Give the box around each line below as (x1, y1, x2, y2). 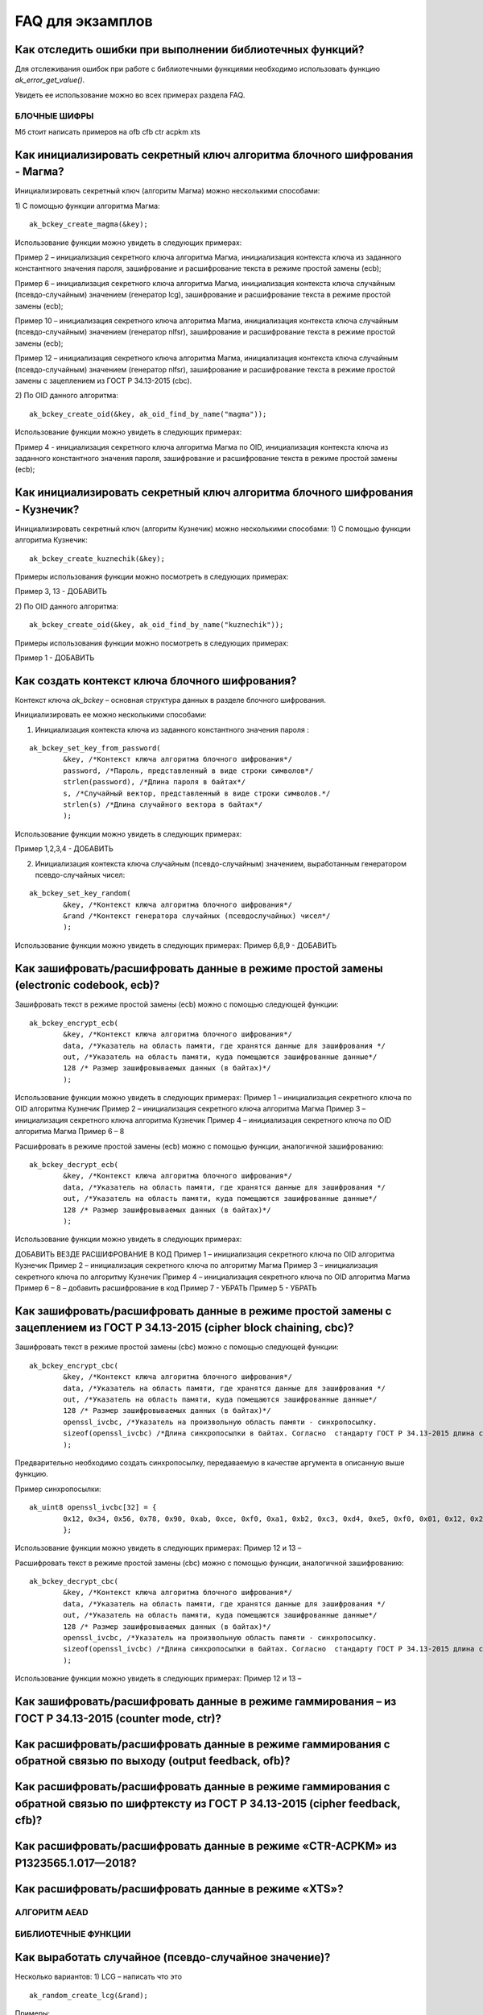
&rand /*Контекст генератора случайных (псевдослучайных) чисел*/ (63, 912, 331, 920)
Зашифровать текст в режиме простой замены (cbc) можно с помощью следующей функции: (14, 1342, 339, 1352)
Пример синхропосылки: (14, 1484, 101, 1494)
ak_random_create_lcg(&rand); (29, 1991, 149, 2000)
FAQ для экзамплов (14, 12, 153, 30)
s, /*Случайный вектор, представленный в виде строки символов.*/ (63, 788, 331, 798)
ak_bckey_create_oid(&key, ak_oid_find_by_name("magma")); (29, 409, 267, 418)
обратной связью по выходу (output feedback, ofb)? (14, 1754, 291, 1768)
